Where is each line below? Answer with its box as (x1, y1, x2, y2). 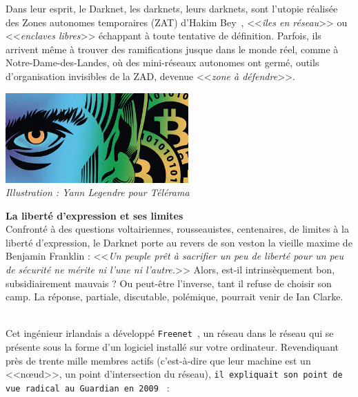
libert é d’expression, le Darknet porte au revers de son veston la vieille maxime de (6, 235, 352, 249)
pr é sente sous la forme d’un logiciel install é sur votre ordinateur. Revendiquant (6, 340, 339, 354)
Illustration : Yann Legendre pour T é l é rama (6, 185, 190, 200)
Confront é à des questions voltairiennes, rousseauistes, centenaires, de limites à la (6, 222, 349, 236)
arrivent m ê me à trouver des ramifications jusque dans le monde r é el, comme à (6, 41, 339, 56)
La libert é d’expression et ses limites (6, 208, 183, 222)
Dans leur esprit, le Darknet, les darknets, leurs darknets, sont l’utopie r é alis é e (6, 1, 338, 15)
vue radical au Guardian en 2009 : (6, 380, 170, 394)
